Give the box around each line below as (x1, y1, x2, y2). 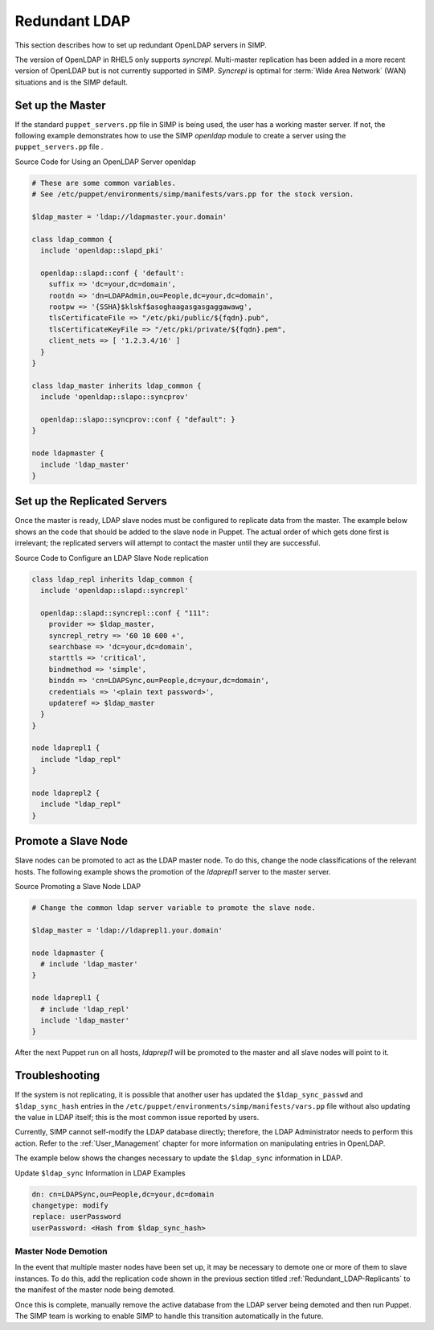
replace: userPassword (31, 1212, 121, 1221)
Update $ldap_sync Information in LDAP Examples (14, 1167, 186, 1178)
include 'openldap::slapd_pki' (40, 246, 164, 255)
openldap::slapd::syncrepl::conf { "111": (40, 608, 211, 617)
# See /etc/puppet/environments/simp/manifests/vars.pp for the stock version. (31, 190, 354, 199)
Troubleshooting (14, 1069, 100, 1082)
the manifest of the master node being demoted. (14, 1285, 176, 1295)
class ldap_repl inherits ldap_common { (31, 574, 193, 583)
